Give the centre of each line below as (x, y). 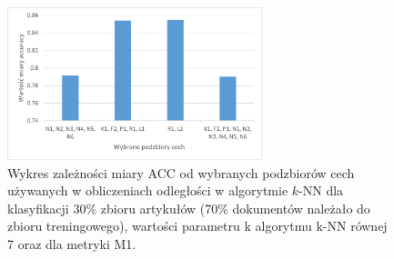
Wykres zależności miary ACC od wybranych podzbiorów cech (181, 172)
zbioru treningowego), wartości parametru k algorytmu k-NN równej (197, 226)
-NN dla (321, 190)
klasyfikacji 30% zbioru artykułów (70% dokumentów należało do (189, 208)
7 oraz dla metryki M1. (72, 244)
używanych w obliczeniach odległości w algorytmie (148, 190)
